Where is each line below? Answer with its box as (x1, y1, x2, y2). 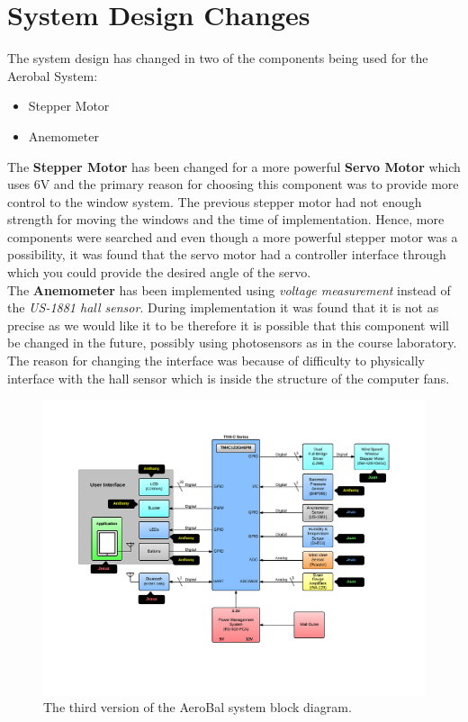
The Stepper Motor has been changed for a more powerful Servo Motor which (7, 157, 461, 176)
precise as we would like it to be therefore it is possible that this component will (7, 315, 449, 334)
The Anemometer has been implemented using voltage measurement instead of (7, 280, 451, 299)
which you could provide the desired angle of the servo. (7, 263, 311, 282)
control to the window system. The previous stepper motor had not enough (7, 192, 422, 211)
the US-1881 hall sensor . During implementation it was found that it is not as (7, 298, 439, 317)
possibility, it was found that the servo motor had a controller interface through (7, 245, 446, 264)
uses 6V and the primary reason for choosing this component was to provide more (7, 175, 459, 194)
